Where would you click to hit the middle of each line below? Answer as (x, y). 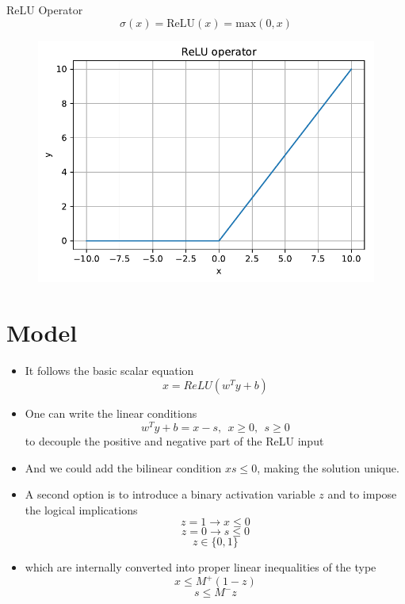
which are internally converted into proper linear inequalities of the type (201, 567)
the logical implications (81, 509)
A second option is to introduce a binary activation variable (170, 494)
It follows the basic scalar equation (109, 370)
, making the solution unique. (328, 467)
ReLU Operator (45, 10)
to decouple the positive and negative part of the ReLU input (174, 441)
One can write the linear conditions (111, 413)
